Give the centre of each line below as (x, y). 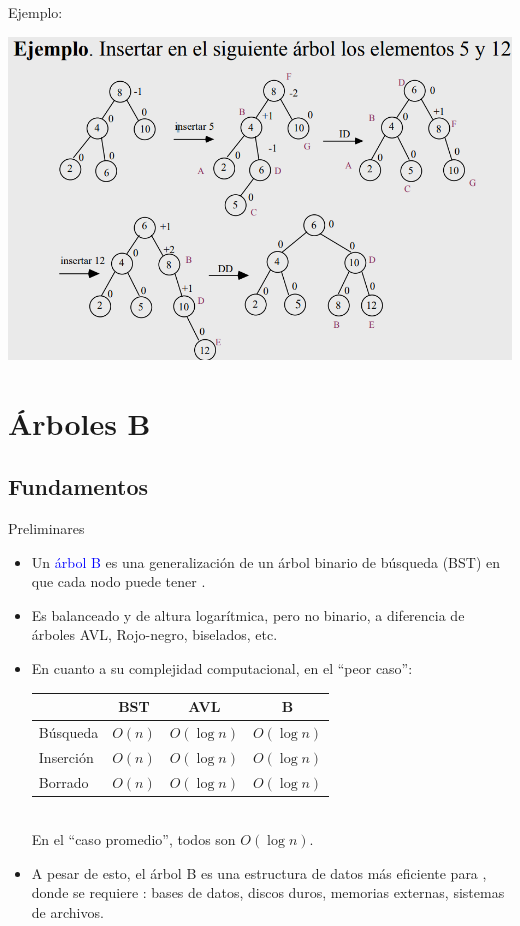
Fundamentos (78, 486)
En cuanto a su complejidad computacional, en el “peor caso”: (222, 667)
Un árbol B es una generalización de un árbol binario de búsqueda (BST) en (265, 561)
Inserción (66, 756)
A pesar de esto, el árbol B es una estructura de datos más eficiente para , (259, 872)
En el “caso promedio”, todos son (133, 839)
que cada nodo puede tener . (118, 581)
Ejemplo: (35, 12)
